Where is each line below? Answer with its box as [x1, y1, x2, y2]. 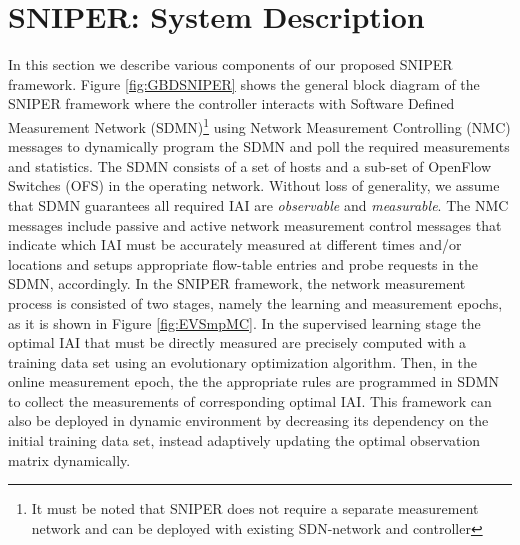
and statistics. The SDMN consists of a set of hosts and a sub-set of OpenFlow [8, 155, 492, 176]
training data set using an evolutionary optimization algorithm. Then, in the [8, 351, 477, 372]
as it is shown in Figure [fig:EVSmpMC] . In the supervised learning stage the [8, 312, 481, 333]
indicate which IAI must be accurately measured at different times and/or [8, 234, 462, 255]
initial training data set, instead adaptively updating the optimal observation [8, 430, 481, 451]
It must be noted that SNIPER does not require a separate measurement [31, 498, 479, 519]
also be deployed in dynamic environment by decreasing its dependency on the [8, 410, 489, 431]
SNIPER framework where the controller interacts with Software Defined [8, 93, 455, 114]
